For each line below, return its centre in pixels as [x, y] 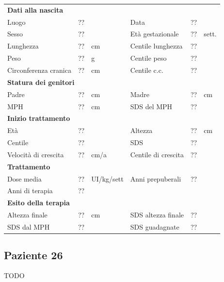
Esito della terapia [39, 203]
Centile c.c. [147, 70]
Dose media [24, 178]
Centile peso [148, 58]
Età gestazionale [154, 34]
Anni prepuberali [156, 178]
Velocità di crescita [36, 154]
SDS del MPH [151, 106]
